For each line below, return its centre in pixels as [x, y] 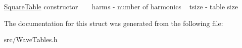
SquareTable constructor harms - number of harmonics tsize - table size [121, 6]
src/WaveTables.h [31, 39]
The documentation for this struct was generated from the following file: [114, 23]
